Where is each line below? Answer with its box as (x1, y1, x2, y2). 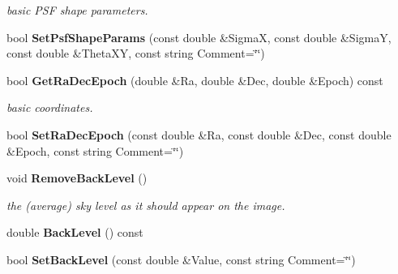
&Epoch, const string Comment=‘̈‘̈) (6, 142, 184, 159)
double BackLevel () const (6, 224, 143, 241)
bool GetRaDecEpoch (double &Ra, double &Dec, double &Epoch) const (6, 71, 383, 88)
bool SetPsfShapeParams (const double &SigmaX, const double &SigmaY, (6, 28, 392, 45)
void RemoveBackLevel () (6, 169, 148, 186)
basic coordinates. (6, 99, 93, 116)
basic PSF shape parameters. (6, 2, 148, 18)
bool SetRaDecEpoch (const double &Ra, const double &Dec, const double (6, 126, 392, 143)
